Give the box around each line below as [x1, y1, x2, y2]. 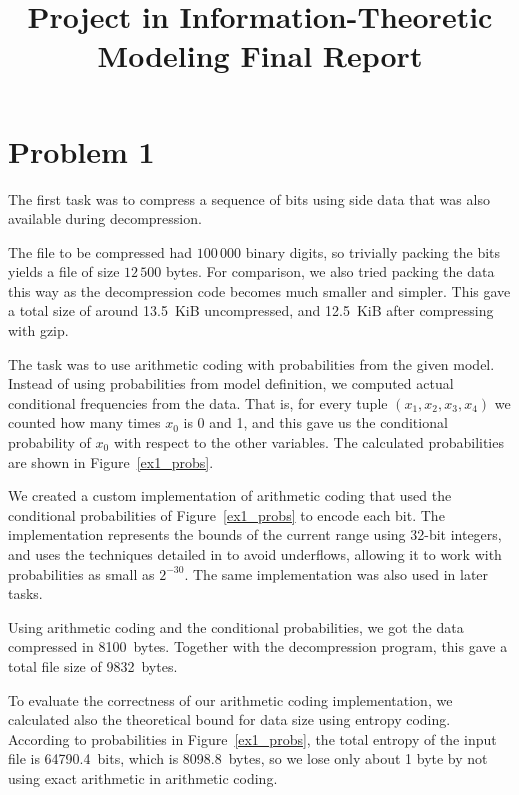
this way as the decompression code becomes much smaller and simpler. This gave [8, 280, 511, 301]
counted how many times [8, 412, 161, 433]
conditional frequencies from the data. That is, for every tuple [8, 392, 388, 413]
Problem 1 [8, 130, 155, 171]
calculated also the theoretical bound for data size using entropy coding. [8, 709, 451, 730]
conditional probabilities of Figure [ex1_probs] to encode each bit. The [8, 504, 445, 525]
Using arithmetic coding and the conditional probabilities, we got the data [8, 616, 464, 637]
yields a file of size [8, 261, 120, 282]
